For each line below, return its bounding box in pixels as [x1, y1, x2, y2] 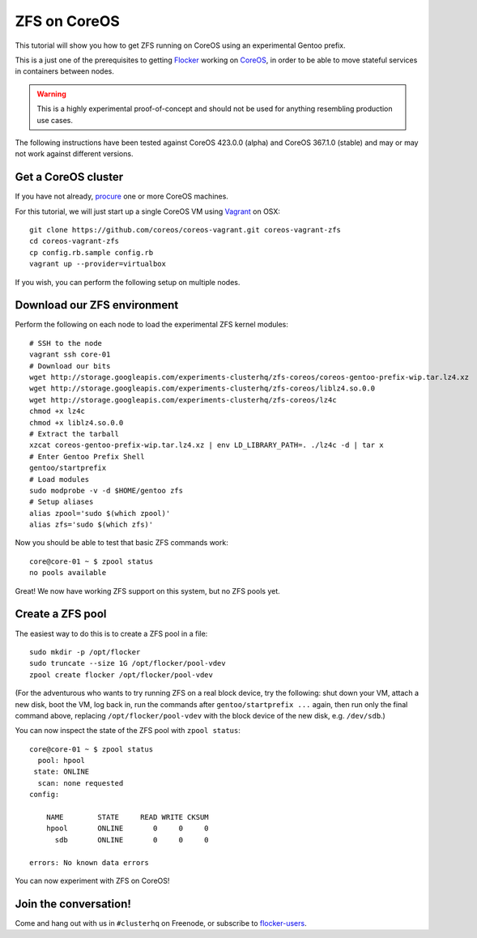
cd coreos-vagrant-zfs [29, 237, 120, 246]
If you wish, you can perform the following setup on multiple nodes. [15, 277, 241, 287]
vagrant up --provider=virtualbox [29, 259, 166, 269]
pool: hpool [37, 756, 85, 765]
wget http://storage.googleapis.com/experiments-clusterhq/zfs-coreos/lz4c [29, 395, 337, 404]
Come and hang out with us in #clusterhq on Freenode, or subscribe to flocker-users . [15, 918, 307, 927]
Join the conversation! [15, 897, 131, 910]
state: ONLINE [33, 767, 90, 777]
